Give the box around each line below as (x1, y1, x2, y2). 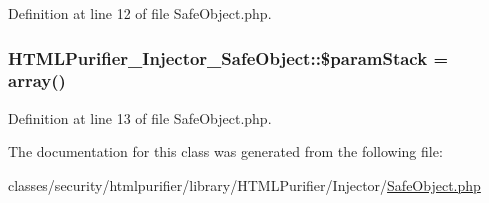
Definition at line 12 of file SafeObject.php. (8, 3, 272, 23)
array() (8, 68, 66, 93)
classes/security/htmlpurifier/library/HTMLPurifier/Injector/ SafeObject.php (8, 174, 481, 195)
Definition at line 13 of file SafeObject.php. (8, 107, 272, 128)
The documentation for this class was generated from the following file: (8, 141, 443, 162)
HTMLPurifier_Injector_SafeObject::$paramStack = (8, 45, 449, 70)
